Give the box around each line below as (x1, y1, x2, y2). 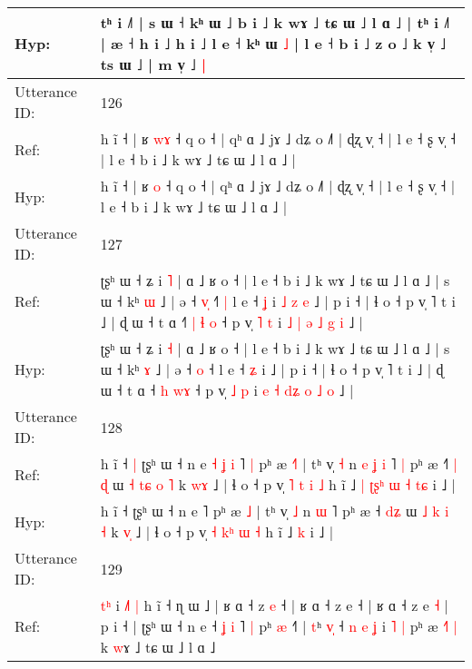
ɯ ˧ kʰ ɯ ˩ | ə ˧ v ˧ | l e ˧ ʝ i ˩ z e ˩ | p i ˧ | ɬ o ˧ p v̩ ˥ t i (100, 290, 456, 311)
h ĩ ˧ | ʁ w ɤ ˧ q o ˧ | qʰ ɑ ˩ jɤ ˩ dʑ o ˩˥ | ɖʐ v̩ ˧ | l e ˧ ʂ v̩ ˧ (100, 128, 457, 149)
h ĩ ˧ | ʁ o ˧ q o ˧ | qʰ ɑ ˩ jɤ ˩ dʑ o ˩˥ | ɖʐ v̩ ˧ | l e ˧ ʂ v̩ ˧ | (100, 175, 456, 196)
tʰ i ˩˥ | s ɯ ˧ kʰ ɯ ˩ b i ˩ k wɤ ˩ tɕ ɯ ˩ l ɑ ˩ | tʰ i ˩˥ (100, 12, 450, 33)
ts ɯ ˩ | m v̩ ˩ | (100, 54, 207, 74)
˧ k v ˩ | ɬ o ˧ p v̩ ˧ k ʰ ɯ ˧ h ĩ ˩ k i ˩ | (100, 521, 334, 542)
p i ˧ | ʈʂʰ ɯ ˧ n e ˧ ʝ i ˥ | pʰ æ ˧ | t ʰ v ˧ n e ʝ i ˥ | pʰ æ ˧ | (100, 615, 457, 636)
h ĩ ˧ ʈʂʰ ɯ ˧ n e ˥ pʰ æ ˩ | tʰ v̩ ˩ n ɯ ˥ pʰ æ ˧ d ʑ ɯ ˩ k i (100, 500, 449, 521)
